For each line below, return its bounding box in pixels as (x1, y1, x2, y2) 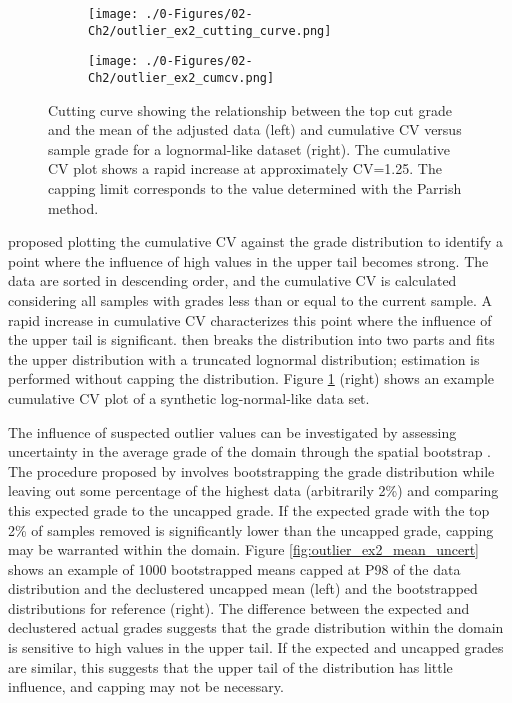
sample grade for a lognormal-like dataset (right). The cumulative (48, 138, 451, 159)
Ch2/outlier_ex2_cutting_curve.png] (88, 23, 332, 38)
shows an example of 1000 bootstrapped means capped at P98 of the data (8, 558, 461, 579)
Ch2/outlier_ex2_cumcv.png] (88, 70, 275, 85)
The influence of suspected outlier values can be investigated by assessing (8, 421, 457, 442)
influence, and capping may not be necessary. (8, 676, 284, 697)
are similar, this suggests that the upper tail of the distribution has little (8, 656, 453, 677)
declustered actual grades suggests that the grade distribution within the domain (8, 617, 504, 638)
